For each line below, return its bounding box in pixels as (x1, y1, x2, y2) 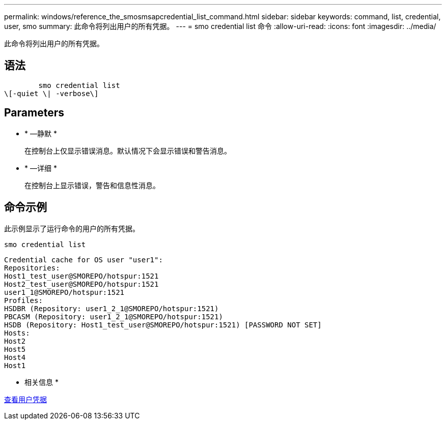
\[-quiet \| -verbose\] (4, 89, 99, 98)
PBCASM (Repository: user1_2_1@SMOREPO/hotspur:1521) (4, 312, 223, 321)
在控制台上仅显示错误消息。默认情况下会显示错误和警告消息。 (24, 146, 231, 155)
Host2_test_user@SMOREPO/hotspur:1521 (4, 280, 159, 288)
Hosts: (4, 328, 30, 337)
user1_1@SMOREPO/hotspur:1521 (4, 288, 125, 296)
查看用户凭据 (4, 395, 47, 404)
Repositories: (4, 263, 60, 272)
